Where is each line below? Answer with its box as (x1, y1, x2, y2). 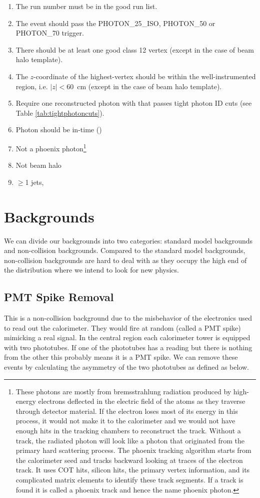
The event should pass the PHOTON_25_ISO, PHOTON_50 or (15, 18, 215, 28)
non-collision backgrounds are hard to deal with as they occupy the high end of (4, 255, 247, 265)
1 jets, (25, 176, 44, 187)
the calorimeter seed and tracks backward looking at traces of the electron (15, 454, 243, 465)
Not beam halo (15, 160, 61, 170)
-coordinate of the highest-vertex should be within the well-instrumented (33, 71, 256, 81)
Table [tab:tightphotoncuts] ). (15, 107, 104, 118)
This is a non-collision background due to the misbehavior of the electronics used (4, 313, 252, 323)
